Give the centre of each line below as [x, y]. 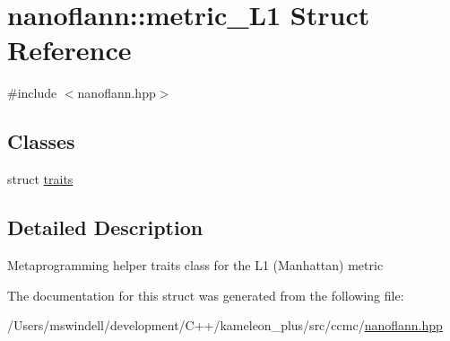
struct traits [40, 179]
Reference [69, 50]
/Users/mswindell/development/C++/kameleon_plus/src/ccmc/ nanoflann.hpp [225, 325]
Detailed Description [105, 227]
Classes [41, 141]
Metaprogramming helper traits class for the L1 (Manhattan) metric [195, 264]
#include [32, 93]
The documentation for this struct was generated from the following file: [206, 295]
